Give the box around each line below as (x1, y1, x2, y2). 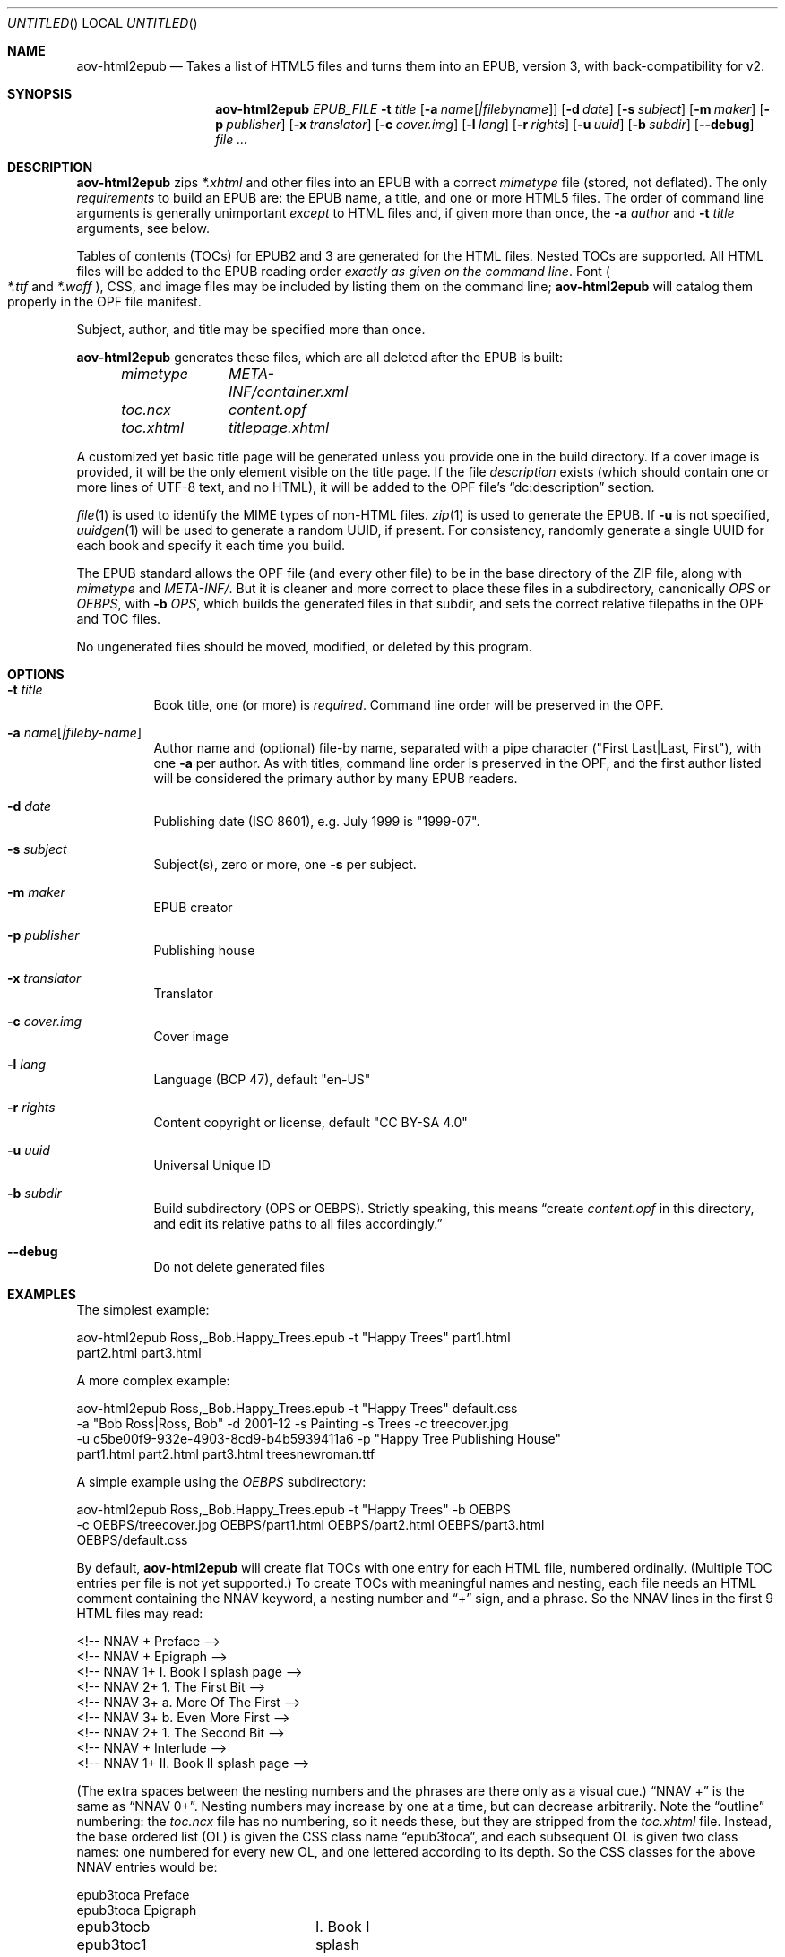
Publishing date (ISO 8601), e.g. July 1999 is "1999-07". (153, 814, 480, 829)
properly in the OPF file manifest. (7, 294, 202, 309)
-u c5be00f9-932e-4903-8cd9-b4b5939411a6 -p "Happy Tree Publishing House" (76, 1431, 561, 1446)
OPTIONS (7, 667, 65, 682)
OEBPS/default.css (76, 1532, 188, 1547)
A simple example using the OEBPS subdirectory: (76, 1474, 367, 1489)
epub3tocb (76, 1918, 151, 1935)
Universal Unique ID (153, 1158, 271, 1173)
